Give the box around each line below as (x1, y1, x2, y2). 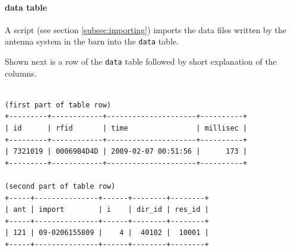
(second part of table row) (5, 182, 116, 191)
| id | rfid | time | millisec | (5, 124, 248, 133)
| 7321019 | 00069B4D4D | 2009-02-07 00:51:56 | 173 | (5, 147, 248, 156)
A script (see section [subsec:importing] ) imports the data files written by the (5, 23, 286, 36)
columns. (5, 66, 37, 79)
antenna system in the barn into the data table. (5, 35, 179, 47)
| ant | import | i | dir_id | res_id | (5, 205, 209, 214)
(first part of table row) (5, 100, 111, 109)
